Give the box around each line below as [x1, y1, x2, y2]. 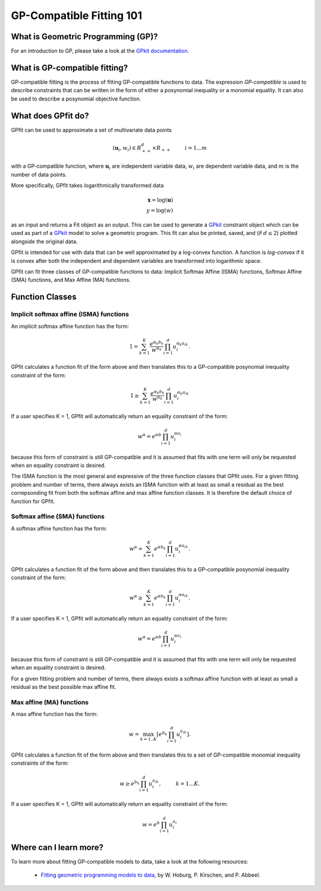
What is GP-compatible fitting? [11, 62, 128, 73]
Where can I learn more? [11, 842, 104, 852]
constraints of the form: [11, 760, 69, 767]
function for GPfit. [11, 497, 55, 505]
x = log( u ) [147, 197, 174, 203]
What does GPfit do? [11, 111, 89, 121]
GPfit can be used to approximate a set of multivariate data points [11, 126, 172, 133]
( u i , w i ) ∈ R [112, 145, 142, 153]
